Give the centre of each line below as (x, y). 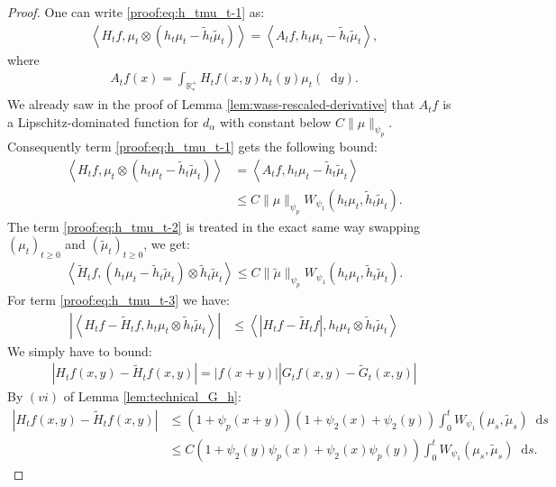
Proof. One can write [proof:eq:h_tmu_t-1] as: (136, 12)
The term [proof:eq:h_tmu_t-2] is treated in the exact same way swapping (214, 226)
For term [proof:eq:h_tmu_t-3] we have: (118, 299)
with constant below (275, 121)
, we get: (167, 244)
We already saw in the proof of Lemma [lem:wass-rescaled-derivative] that (211, 104)
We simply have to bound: (80, 350)
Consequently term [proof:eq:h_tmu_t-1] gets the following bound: (192, 147)
